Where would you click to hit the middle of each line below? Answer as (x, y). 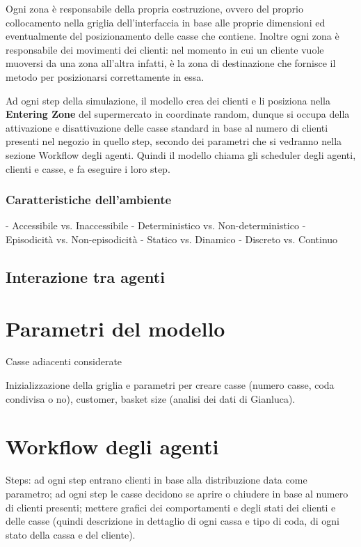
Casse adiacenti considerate (64, 361)
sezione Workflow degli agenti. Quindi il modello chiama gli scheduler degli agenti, (181, 154)
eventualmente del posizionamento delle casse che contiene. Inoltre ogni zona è (173, 36)
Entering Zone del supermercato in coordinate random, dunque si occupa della (178, 114)
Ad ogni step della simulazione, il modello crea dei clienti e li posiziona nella (168, 100)
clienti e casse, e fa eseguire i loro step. (88, 168)
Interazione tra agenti (85, 276)
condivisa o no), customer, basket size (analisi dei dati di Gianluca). (151, 398)
